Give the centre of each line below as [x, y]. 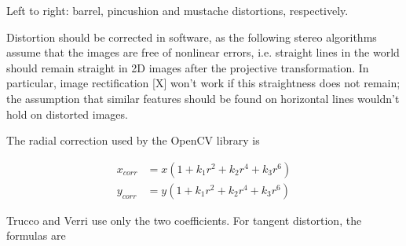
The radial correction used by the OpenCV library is [133, 140]
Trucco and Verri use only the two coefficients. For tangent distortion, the [184, 220]
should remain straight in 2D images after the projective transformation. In [188, 67]
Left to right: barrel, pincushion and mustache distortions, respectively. [177, 10]
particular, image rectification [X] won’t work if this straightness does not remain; [203, 83]
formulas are [36, 235]
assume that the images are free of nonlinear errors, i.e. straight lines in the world [203, 52]
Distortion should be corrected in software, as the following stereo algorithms [192, 37]
